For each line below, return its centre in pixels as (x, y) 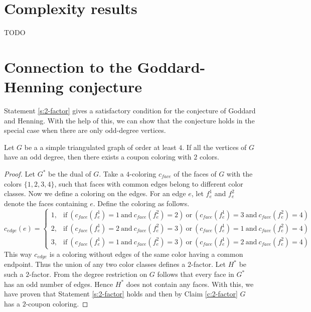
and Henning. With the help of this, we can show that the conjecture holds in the (129, 120)
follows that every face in (196, 274)
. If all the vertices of (214, 147)
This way (18, 254)
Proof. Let (20, 174)
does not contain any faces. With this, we (190, 284)
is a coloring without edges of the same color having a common (146, 254)
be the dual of (70, 174)
